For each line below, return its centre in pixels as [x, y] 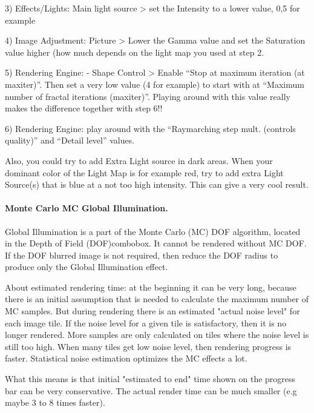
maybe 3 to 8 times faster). [55, 402]
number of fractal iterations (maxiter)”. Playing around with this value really [148, 96]
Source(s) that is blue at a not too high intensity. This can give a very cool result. [157, 184]
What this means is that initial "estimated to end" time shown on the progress [150, 379]
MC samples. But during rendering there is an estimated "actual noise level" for [152, 311]
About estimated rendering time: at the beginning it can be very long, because [151, 287]
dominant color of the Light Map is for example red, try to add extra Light [144, 172]
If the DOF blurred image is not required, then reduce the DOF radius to [142, 255]
